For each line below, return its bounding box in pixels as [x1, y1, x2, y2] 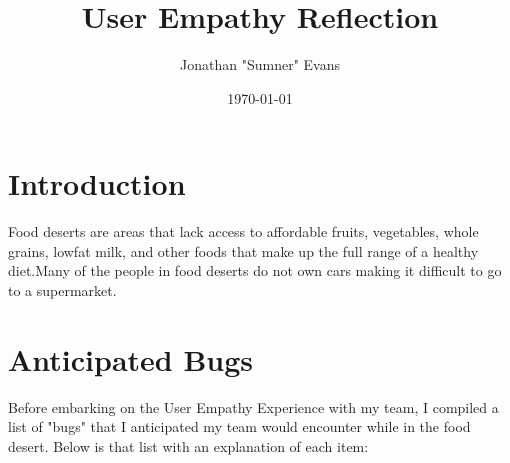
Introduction [8, 163, 186, 204]
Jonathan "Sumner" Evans [180, 54, 340, 75]
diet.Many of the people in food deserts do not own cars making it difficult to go [8, 260, 502, 281]
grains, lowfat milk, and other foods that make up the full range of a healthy [8, 240, 479, 261]
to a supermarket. [8, 280, 117, 301]
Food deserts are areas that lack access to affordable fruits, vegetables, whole [8, 221, 479, 242]
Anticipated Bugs [8, 338, 254, 379]
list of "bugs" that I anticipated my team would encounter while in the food [8, 416, 471, 437]
